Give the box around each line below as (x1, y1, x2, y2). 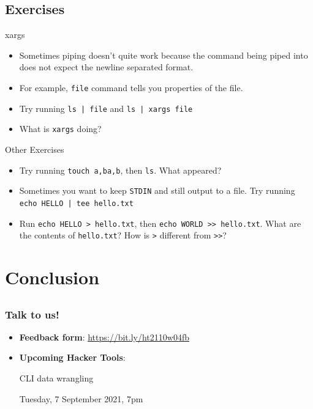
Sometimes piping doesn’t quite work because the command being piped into (19, 48, 308, 61)
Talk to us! (5, 306, 59, 322)
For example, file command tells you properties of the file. (19, 81, 243, 94)
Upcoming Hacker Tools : (19, 351, 126, 364)
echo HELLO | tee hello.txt (19, 199, 134, 208)
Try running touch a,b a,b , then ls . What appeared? (19, 163, 222, 176)
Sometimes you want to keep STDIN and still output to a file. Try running (19, 184, 295, 197)
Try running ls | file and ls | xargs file (19, 101, 193, 114)
